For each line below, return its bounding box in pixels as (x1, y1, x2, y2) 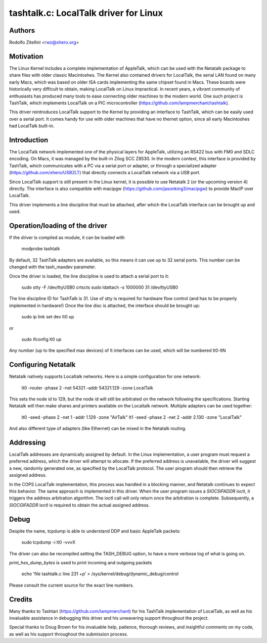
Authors (9, 26, 35, 35)
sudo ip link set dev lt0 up (21, 314, 74, 320)
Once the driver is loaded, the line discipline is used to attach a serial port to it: (9, 273, 169, 279)
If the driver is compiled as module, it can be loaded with (9, 235, 125, 241)
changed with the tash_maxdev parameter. (9, 264, 96, 270)
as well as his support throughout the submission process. (9, 631, 128, 637)
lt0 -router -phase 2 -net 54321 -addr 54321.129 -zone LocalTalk (21, 385, 153, 391)
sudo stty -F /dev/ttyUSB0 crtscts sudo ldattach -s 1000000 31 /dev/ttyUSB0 (21, 284, 178, 290)
